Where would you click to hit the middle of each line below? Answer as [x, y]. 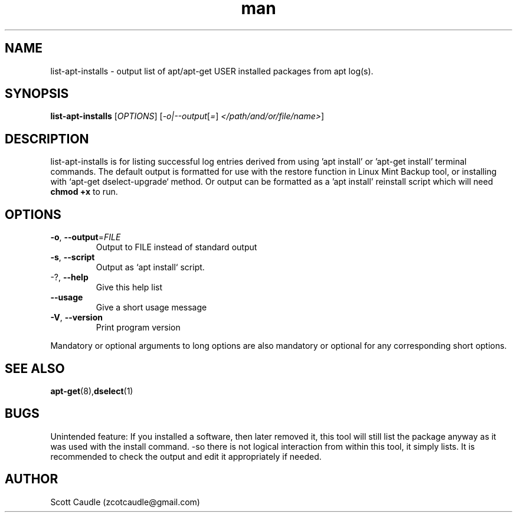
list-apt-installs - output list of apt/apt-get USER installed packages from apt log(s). [212, 71]
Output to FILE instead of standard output [176, 247]
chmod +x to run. [84, 192]
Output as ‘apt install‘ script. [150, 267]
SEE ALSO [35, 368]
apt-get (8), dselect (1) [92, 391]
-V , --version [76, 318]
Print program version [138, 328]
